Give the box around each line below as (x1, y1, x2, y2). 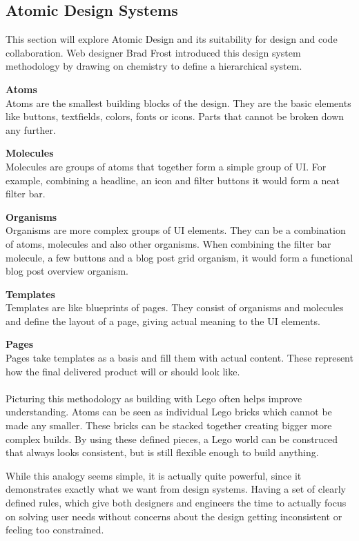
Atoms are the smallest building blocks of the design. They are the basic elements (6, 95, 351, 110)
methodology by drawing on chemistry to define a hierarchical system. (6, 59, 302, 73)
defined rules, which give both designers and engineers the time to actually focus (6, 495, 347, 510)
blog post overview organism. (6, 264, 128, 278)
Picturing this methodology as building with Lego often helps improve (6, 391, 302, 405)
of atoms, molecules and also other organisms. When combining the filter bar (6, 236, 331, 250)
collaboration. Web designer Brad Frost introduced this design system (6, 45, 301, 59)
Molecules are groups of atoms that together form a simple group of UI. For (6, 159, 327, 173)
